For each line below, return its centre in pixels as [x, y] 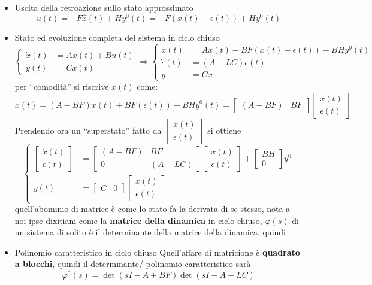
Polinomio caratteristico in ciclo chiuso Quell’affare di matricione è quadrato [157, 252]
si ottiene [224, 130]
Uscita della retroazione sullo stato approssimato [104, 7]
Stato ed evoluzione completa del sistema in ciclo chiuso [117, 37]
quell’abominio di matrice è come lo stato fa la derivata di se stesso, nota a [152, 209]
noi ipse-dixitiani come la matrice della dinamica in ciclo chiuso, [138, 220]
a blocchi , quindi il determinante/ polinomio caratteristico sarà [133, 264]
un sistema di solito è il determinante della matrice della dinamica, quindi [150, 232]
